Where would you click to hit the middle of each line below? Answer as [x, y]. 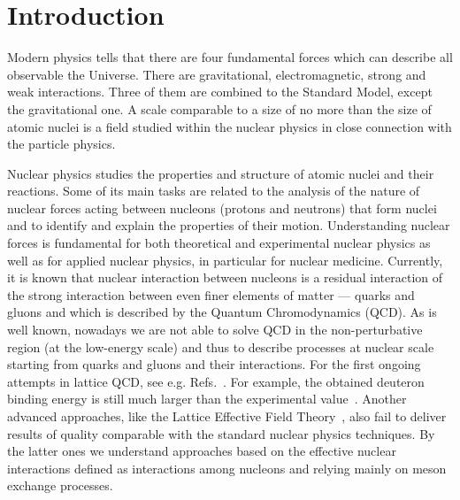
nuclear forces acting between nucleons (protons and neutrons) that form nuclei [222, 208]
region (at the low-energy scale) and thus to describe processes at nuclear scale [221, 346]
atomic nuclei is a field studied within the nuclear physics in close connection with [230, 126]
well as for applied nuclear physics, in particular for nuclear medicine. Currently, [225, 260]
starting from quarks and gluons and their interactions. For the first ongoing [214, 364]
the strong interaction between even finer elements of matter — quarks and [211, 294]
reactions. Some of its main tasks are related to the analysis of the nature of [214, 191]
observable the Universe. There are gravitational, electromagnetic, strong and [217, 74]
